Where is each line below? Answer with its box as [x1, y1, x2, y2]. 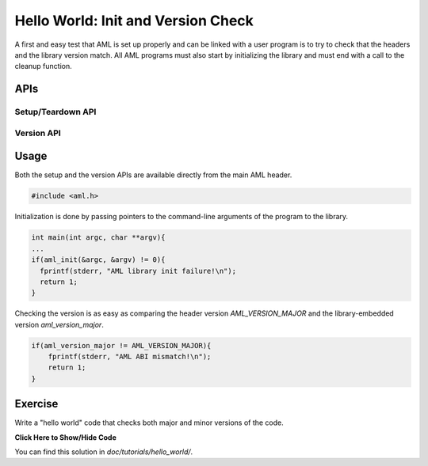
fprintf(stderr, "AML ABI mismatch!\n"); [48, 352, 212, 362]
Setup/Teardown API [14, 107, 97, 118]
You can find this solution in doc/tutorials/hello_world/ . [14, 447, 193, 457]
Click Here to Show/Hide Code [14, 432, 117, 442]
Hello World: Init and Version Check [14, 12, 254, 29]
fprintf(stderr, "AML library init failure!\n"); [40, 266, 237, 275]
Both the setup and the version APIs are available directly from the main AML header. [14, 170, 292, 180]
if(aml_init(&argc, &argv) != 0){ [31, 256, 166, 264]
